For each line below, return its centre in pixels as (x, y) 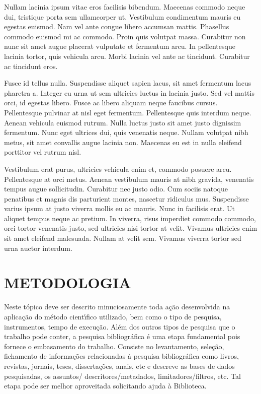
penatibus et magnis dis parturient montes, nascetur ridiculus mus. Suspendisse (126, 198)
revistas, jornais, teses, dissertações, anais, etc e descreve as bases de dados (119, 366)
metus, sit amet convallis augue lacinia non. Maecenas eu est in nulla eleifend (123, 142)
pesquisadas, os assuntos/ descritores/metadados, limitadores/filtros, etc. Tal (122, 376)
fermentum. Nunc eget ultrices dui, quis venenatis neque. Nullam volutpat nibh (126, 132)
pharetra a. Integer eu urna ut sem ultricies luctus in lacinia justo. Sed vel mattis (129, 92)
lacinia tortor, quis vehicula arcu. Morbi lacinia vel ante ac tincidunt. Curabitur (127, 56)
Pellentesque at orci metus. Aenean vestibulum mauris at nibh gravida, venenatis (129, 179)
